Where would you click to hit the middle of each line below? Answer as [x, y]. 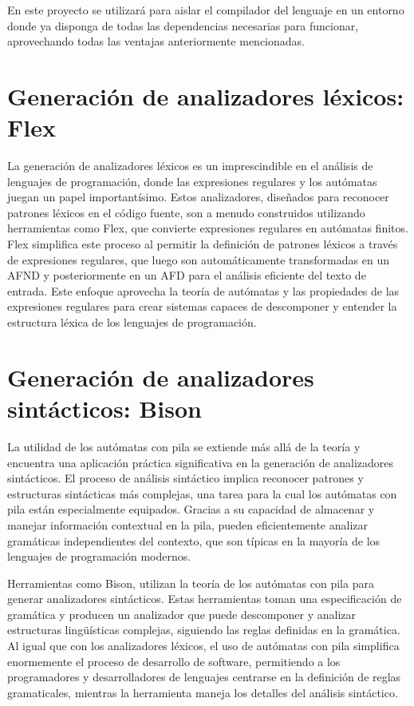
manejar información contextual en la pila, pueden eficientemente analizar [188, 524]
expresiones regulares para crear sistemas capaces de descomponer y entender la [202, 306]
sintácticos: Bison [104, 408]
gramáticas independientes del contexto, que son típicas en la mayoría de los [194, 540]
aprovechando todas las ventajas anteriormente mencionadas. [156, 41]
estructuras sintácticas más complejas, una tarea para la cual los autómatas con [202, 493]
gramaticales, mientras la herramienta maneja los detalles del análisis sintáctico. [203, 692]
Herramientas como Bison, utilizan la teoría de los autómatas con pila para [191, 583]
